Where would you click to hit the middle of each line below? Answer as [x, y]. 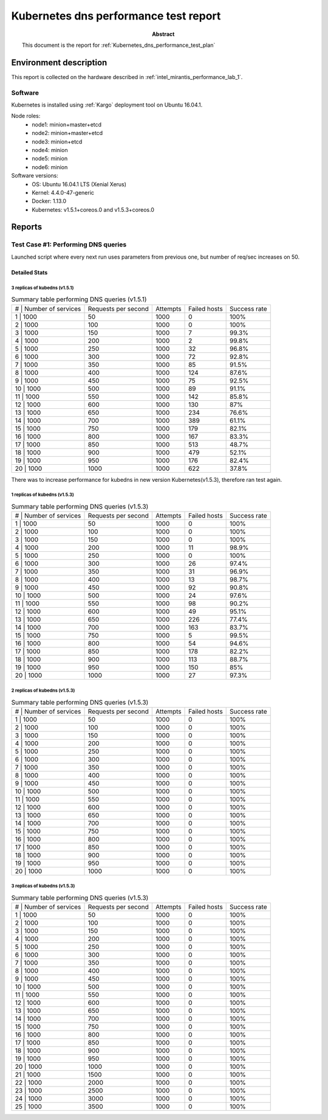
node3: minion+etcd [57, 141]
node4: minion [50, 150]
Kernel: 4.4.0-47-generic [63, 192]
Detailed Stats [29, 272]
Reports [27, 227]
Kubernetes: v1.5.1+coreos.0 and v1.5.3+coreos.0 [93, 209]
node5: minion [50, 159]
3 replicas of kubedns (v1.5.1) [43, 288]
